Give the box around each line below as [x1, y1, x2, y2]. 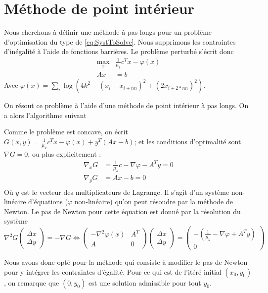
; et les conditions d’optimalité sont [134, 136, 241, 147]
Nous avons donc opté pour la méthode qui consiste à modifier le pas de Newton [4, 257, 248, 267]
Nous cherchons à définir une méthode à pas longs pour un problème [4, 27, 212, 37]
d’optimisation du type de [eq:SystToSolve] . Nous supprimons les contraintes [4, 36, 236, 47]
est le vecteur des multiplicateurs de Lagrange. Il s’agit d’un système [21, 186, 229, 197]
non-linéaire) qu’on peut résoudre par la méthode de [74, 196, 233, 207]
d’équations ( [28, 196, 68, 207]
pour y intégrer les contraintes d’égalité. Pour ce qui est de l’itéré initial [4, 266, 222, 277]
